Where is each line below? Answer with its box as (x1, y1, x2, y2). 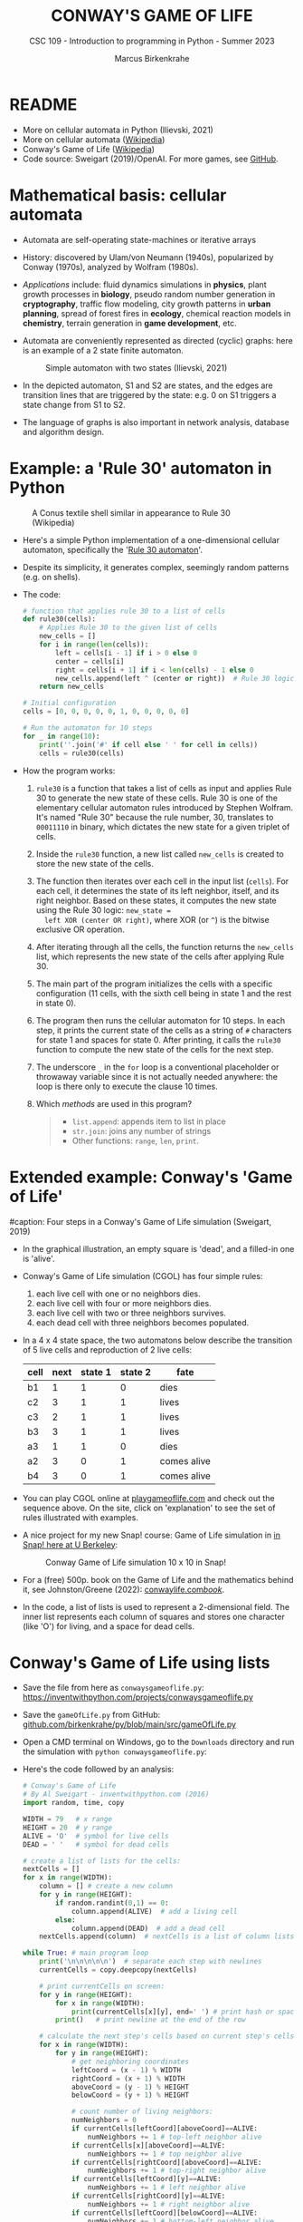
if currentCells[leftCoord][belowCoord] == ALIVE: (71, 2208, 259, 2217)
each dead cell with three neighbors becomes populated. (35, 1316, 250, 1328)
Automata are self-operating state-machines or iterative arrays (22, 234, 256, 245)
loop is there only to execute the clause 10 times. (35, 1081, 219, 1092)
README (9, 94, 78, 114)
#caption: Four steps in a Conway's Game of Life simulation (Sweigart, (9, 1216, 272, 1227)
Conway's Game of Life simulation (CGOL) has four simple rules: (22, 1270, 263, 1281)
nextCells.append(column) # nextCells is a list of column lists (39, 1932, 295, 1941)
